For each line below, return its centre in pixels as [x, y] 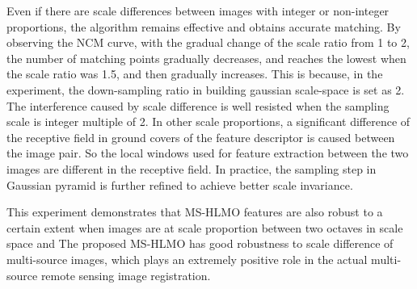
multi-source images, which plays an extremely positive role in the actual [187, 259]
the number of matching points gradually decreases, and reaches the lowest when [206, 58]
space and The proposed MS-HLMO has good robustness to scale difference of [200, 243]
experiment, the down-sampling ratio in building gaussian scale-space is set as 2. [206, 89]
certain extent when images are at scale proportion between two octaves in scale [205, 227]
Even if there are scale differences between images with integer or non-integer [198, 10]
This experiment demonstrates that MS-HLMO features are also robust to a [195, 212]
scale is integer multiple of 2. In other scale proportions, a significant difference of [208, 121]
